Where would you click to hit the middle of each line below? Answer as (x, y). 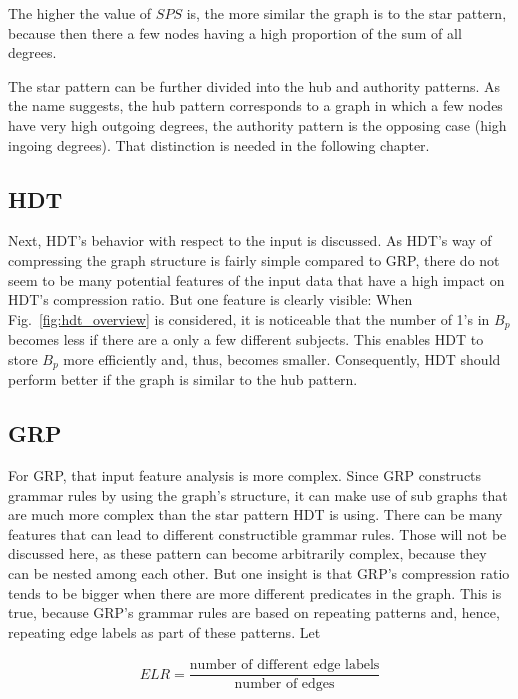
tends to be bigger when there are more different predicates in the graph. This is (255, 592)
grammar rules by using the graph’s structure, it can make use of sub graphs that (258, 494)
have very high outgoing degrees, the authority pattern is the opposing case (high (257, 124)
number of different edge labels (284, 665)
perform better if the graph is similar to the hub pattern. (183, 379)
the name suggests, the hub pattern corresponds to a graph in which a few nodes (255, 105)
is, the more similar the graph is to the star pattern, (346, 13)
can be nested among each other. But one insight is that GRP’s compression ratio (259, 573)
